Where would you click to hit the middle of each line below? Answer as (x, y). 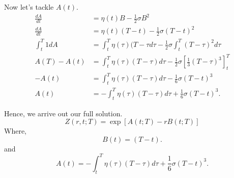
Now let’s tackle (29, 7)
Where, (15, 131)
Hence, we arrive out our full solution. (63, 113)
